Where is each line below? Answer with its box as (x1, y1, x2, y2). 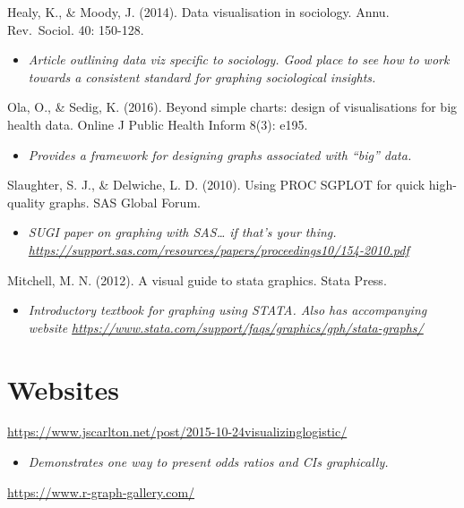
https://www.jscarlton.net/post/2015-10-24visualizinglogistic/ (7, 422, 348, 441)
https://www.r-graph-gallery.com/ (7, 482, 195, 501)
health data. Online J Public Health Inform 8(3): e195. (7, 114, 308, 133)
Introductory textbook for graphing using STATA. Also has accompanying (28, 301, 427, 319)
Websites (7, 370, 119, 407)
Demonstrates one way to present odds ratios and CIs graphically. (28, 453, 389, 471)
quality (7, 192, 46, 211)
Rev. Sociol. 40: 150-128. (7, 20, 144, 38)
